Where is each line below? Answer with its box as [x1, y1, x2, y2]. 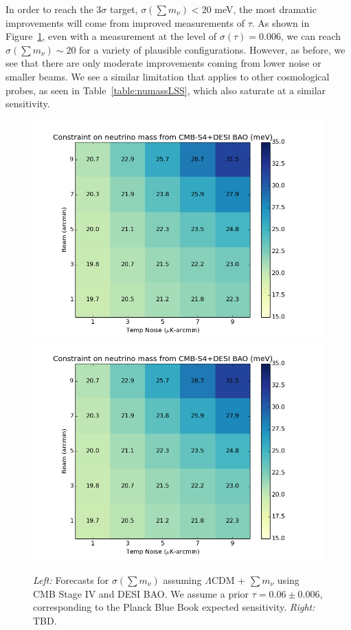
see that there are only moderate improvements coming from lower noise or [5, 56, 321, 70]
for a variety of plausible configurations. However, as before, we [79, 42, 346, 56]
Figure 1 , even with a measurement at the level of [5, 29, 217, 43]
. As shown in [251, 15, 310, 30]
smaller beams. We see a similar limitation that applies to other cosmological [5, 69, 330, 83]
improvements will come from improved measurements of [5, 15, 245, 30]
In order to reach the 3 [5, 2, 102, 16]
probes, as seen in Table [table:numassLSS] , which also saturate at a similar [5, 83, 326, 97]
